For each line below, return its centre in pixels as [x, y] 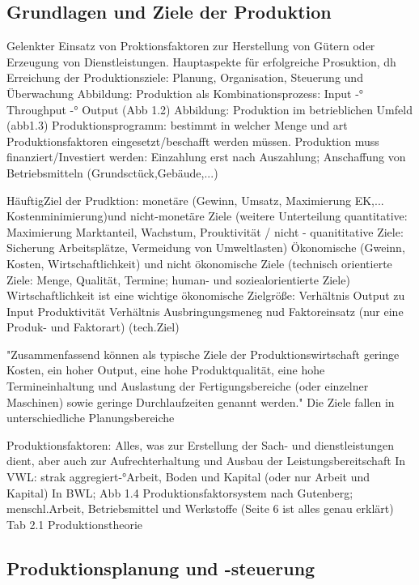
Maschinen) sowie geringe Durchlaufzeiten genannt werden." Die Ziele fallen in [201, 401]
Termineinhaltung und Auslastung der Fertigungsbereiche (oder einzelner [188, 386]
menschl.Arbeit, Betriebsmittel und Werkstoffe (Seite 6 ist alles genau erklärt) [200, 508]
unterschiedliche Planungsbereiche [91, 418]
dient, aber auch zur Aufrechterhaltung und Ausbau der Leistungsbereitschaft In [206, 461]
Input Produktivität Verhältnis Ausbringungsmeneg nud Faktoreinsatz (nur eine [205, 311]
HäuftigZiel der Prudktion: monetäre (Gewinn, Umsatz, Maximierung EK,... [195, 200]
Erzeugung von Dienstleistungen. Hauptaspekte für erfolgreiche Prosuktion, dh [201, 61]
